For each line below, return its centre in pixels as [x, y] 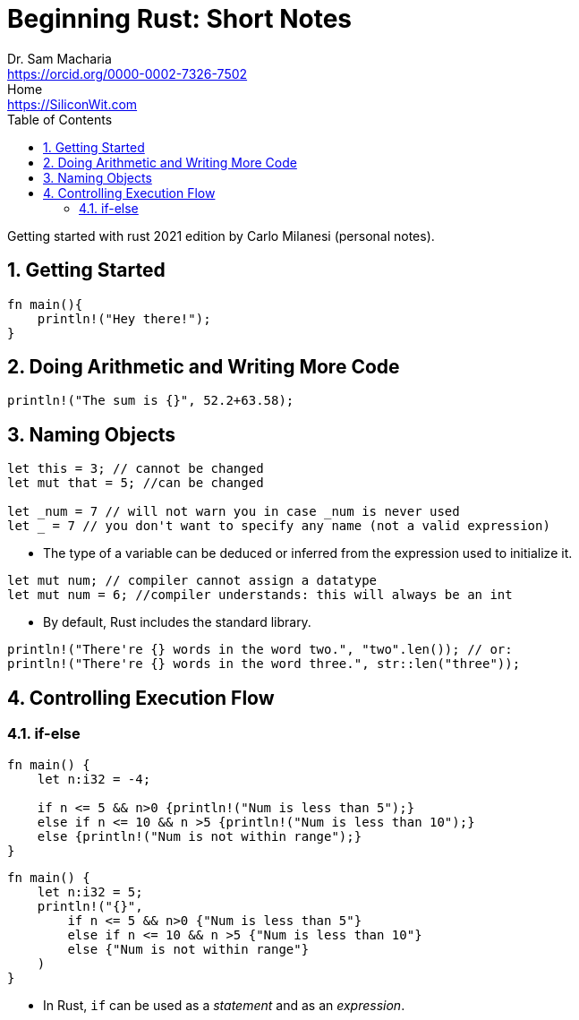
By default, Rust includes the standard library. [177, 622]
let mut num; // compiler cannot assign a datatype [192, 581]
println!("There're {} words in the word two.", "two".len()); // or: [260, 650]
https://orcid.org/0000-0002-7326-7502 [128, 73]
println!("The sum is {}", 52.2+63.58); [151, 401]
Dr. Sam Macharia [60, 58]
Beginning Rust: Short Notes [180, 19]
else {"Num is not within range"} [188, 949]
